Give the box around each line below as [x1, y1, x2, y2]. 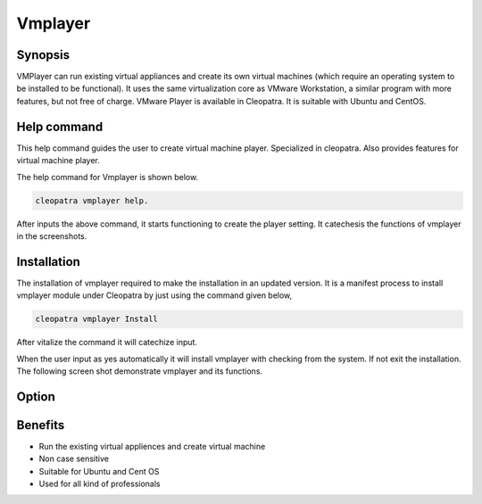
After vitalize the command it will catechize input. [16, 337, 198, 348]
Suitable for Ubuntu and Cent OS [38, 466, 160, 476]
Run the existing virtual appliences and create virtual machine [38, 441, 266, 451]
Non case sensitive [38, 453, 109, 464]
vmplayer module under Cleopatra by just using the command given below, [16, 290, 293, 301]
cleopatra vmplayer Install [35, 314, 158, 325]
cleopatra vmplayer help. [35, 195, 149, 205]
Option [16, 389, 55, 404]
